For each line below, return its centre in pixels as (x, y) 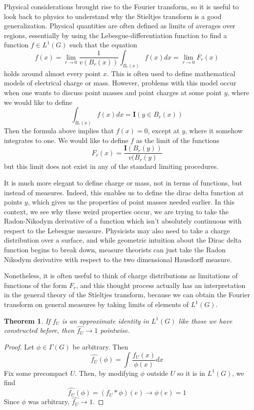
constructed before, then (39, 330)
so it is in (191, 373)
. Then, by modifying (106, 373)
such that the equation (103, 45)
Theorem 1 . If (27, 320)
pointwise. (115, 330)
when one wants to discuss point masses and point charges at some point (113, 92)
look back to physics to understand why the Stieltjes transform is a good (113, 16)
